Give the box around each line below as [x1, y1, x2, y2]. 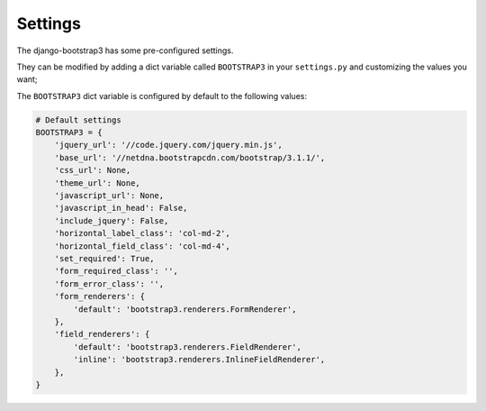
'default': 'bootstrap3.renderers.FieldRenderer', [73, 342, 301, 352]
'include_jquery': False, [54, 215, 169, 225]
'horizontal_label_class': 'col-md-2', [54, 228, 231, 239]
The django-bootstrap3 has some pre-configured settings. [16, 45, 234, 56]
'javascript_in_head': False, [54, 203, 188, 214]
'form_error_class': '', [54, 279, 165, 288]
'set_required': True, [54, 253, 155, 263]
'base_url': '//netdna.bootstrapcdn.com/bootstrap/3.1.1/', [54, 152, 326, 162]
